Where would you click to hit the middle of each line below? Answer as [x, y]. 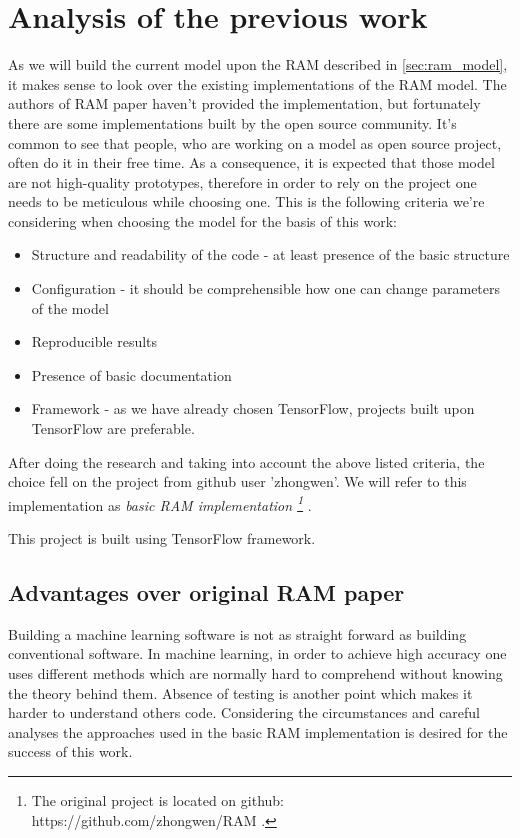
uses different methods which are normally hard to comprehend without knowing [255, 673]
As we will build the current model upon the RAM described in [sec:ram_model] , [258, 64]
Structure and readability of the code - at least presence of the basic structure [270, 254]
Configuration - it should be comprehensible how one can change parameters [266, 288]
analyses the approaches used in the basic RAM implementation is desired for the [258, 731]
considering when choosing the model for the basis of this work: [203, 220]
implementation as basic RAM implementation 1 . [160, 503]
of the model [70, 307]
